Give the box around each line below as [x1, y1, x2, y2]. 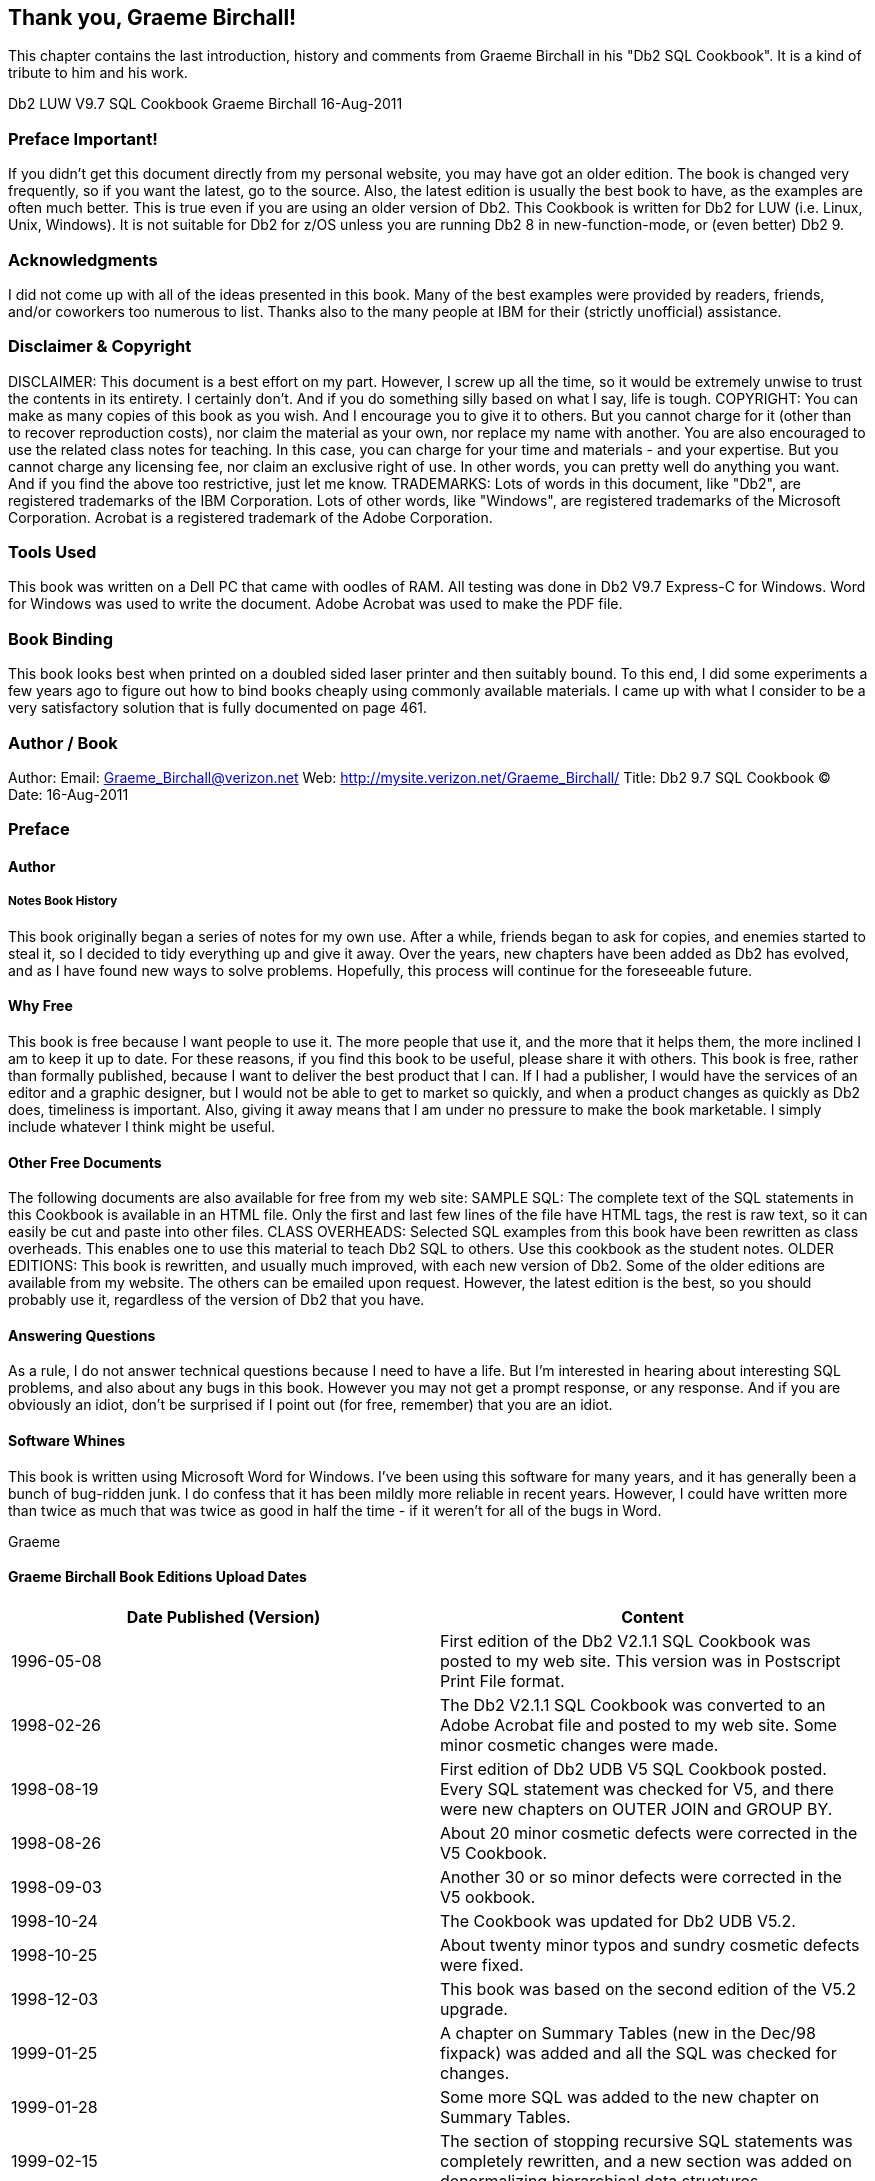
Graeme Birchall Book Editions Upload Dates [8, 1568, 307, 1586]
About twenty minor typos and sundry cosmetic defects [440, 1934, 860, 1955]
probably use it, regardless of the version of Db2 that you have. [8, 1291, 425, 1309]
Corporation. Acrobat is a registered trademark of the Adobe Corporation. [8, 508, 493, 526]
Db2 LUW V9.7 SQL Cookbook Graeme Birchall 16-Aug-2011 [8, 95, 403, 113]
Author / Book [8, 732, 118, 753]
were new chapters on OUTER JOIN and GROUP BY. [440, 1798, 833, 1819]
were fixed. [440, 1954, 524, 1975]
